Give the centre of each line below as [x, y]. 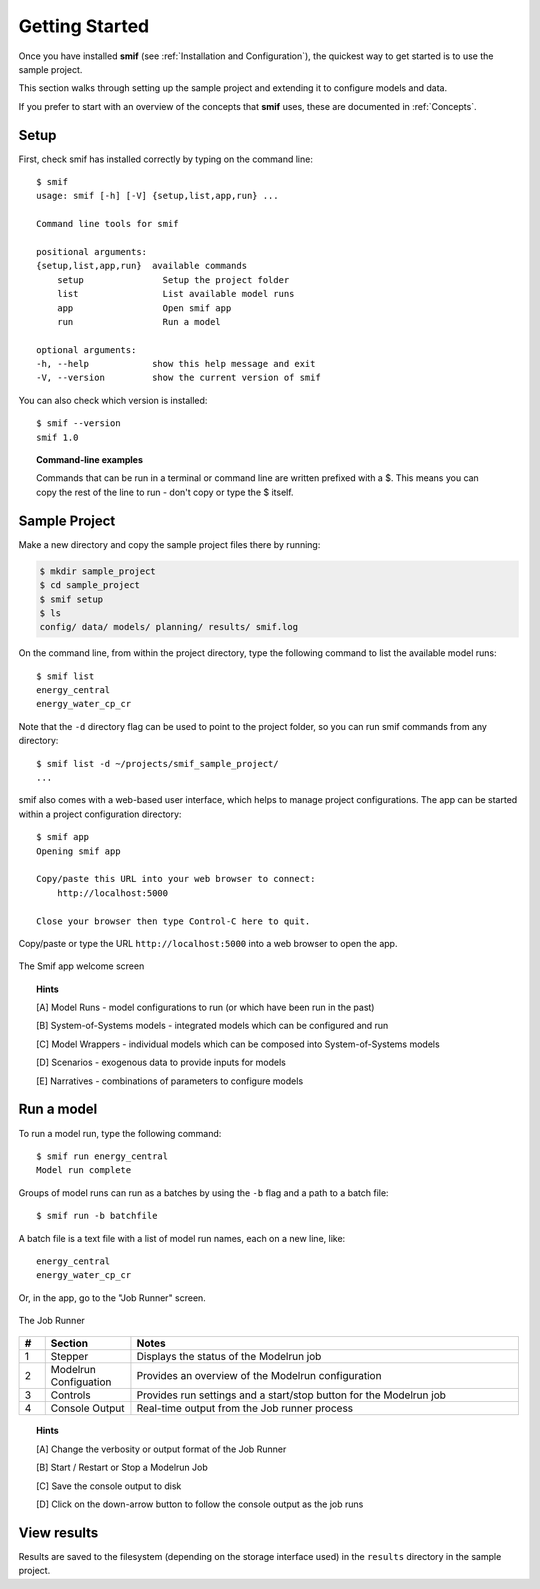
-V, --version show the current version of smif [179, 378]
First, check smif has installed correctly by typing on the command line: [166, 159]
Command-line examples [90, 460]
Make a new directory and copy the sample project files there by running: [169, 544]
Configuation [81, 1382]
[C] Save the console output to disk [109, 1486]
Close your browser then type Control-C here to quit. [173, 921]
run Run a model [139, 321]
